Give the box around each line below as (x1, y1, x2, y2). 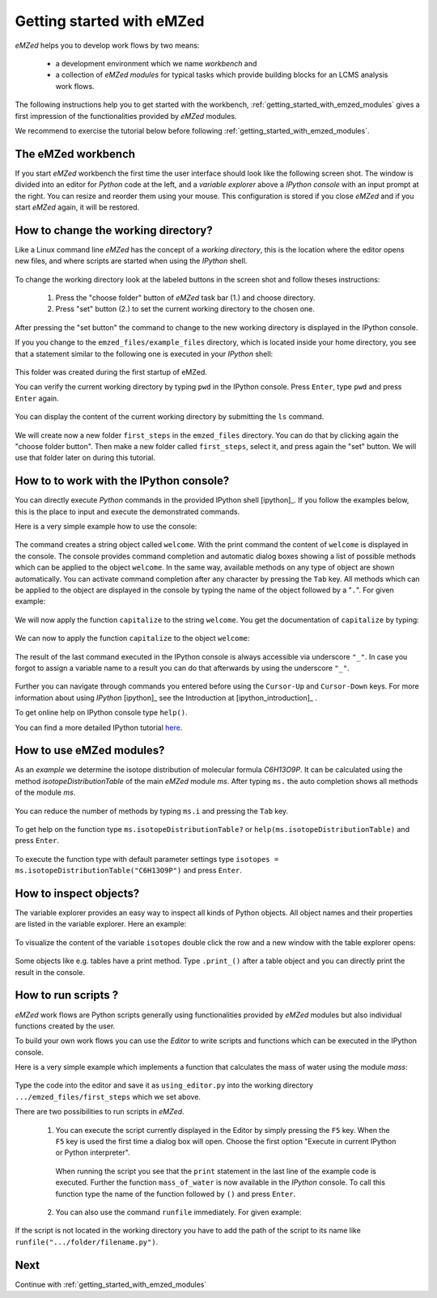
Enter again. (15, 393, 60, 403)
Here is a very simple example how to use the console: (15, 522, 197, 532)
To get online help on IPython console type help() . (15, 708, 188, 718)
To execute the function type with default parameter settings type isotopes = (15, 854, 279, 863)
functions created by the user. (15, 1020, 116, 1031)
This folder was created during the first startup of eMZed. (15, 367, 208, 376)
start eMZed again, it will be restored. (15, 202, 140, 212)
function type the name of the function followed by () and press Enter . (55, 1189, 296, 1198)
